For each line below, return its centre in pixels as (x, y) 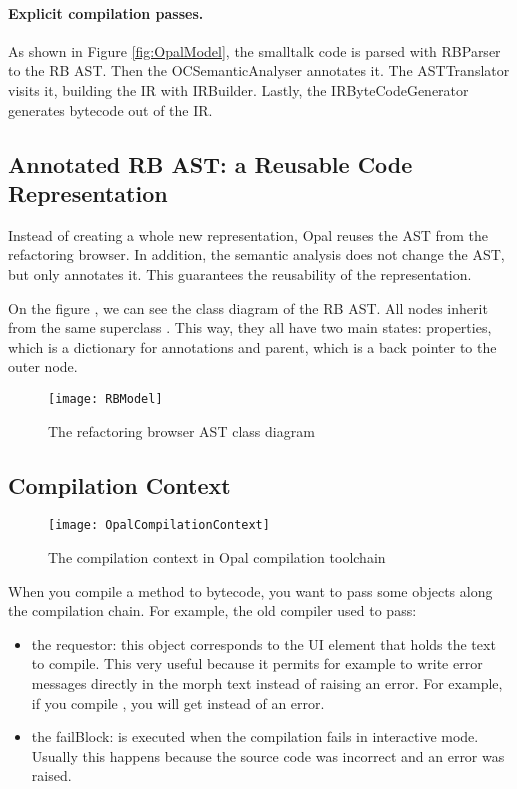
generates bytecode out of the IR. (110, 109)
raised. (51, 775)
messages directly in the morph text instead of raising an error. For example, (267, 683)
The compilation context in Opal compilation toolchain (217, 557)
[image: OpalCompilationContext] (159, 525)
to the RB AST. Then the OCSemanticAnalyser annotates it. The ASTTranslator (259, 70)
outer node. (43, 366)
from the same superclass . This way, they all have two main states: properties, (250, 327)
